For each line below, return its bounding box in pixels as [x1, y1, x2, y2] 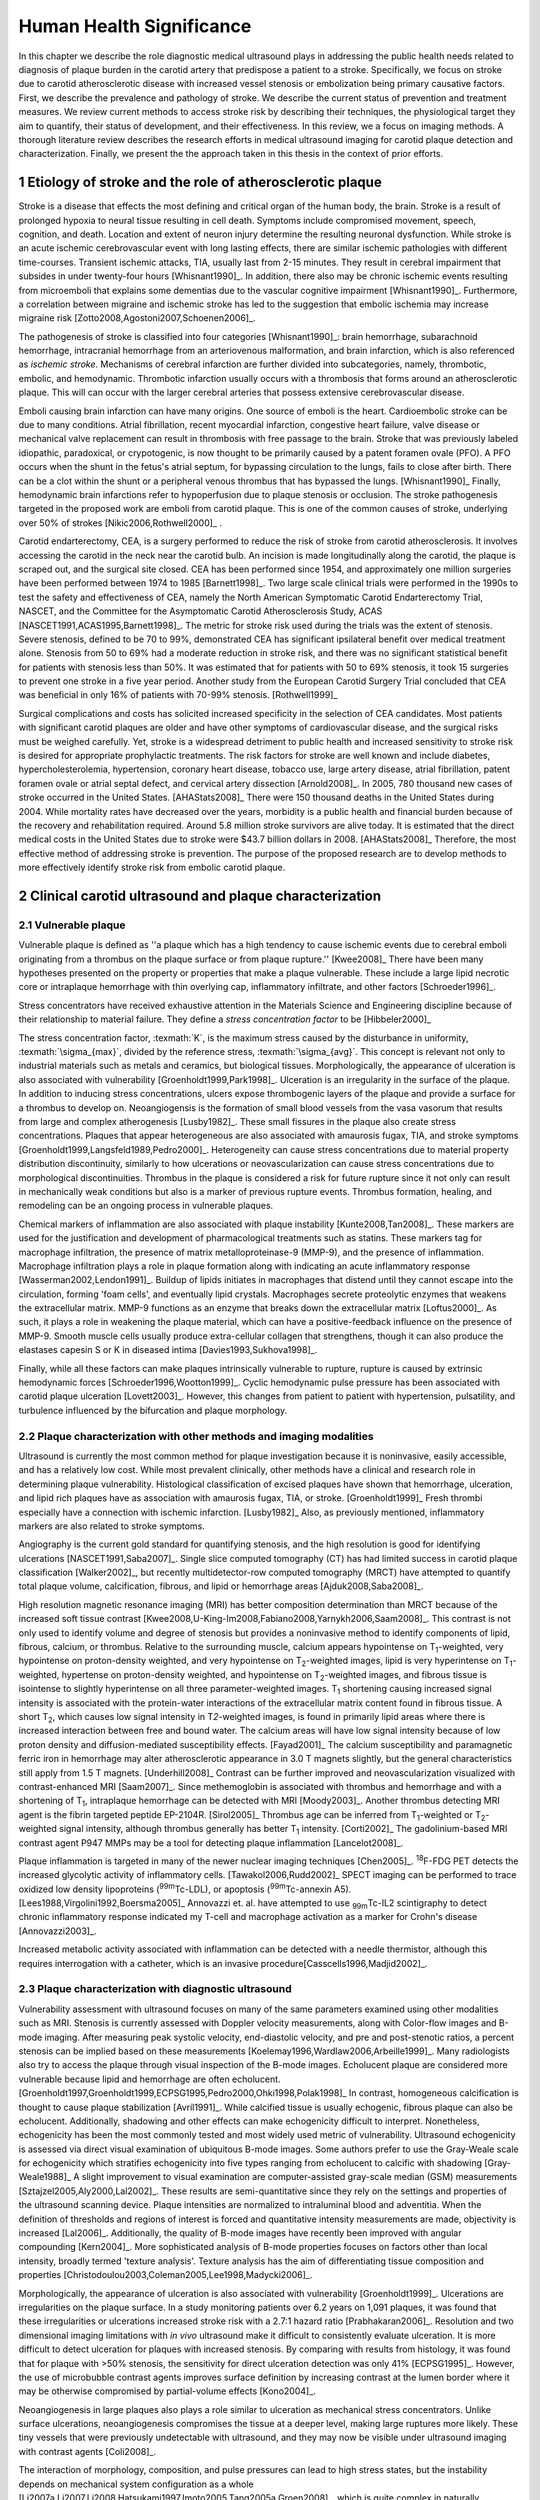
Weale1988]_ [18, 2171, 72, 2183]
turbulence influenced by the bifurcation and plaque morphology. [18, 1404, 288, 1416]
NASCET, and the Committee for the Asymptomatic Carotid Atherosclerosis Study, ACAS [18, 605, 383, 617]
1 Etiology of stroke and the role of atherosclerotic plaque [18, 174, 382, 191]
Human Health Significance [18, 15, 252, 37]
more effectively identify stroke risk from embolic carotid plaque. [18, 861, 286, 874]
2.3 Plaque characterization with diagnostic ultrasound [18, 1982, 292, 1996]
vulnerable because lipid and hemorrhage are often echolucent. [18, 2073, 281, 2085]
